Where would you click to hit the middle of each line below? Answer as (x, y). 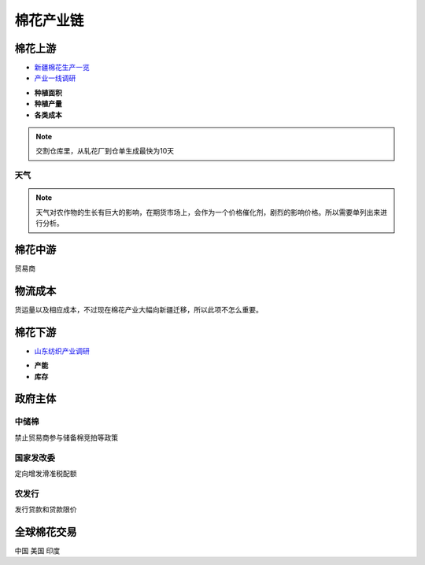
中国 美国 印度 (37, 550)
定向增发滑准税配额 (46, 473)
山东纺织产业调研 (62, 351)
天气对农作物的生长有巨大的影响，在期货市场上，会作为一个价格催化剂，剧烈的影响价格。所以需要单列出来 (208, 212)
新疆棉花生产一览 (62, 68)
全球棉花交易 (46, 532)
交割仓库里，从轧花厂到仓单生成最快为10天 (105, 151)
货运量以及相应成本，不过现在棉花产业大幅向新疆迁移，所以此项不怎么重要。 (139, 309)
